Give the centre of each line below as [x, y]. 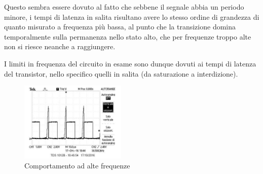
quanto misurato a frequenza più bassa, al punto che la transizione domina [120, 27]
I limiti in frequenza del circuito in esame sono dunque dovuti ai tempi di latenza [130, 63]
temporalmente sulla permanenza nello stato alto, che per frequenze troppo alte [128, 36]
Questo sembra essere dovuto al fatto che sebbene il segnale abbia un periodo [124, 7]
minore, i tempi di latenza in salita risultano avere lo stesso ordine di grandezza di [132, 16]
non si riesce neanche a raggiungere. [60, 46]
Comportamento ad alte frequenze [77, 165]
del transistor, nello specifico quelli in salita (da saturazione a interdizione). [121, 73]
